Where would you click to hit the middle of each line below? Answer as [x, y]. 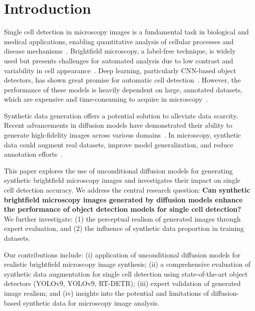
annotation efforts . [33, 154]
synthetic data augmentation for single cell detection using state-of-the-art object [126, 273]
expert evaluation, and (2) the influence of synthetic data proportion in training [124, 228]
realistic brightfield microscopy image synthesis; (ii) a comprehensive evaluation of [127, 264]
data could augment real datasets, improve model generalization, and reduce [119, 144]
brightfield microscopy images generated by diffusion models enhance [123, 199]
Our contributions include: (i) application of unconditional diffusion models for [122, 254]
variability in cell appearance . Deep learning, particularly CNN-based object [120, 70]
